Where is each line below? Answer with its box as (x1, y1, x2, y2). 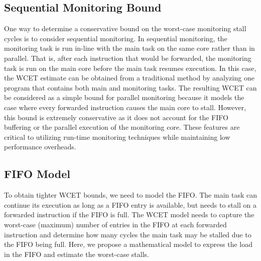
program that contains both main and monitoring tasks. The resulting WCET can (4, 82, 257, 93)
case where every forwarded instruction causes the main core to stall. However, (4, 102, 246, 112)
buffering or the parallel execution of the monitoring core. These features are (4, 122, 240, 132)
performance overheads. (4, 141, 76, 152)
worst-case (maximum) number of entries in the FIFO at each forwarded (4, 219, 227, 229)
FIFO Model (4, 166, 70, 182)
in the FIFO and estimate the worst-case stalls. (4, 248, 149, 259)
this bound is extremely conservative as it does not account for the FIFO (4, 112, 228, 122)
